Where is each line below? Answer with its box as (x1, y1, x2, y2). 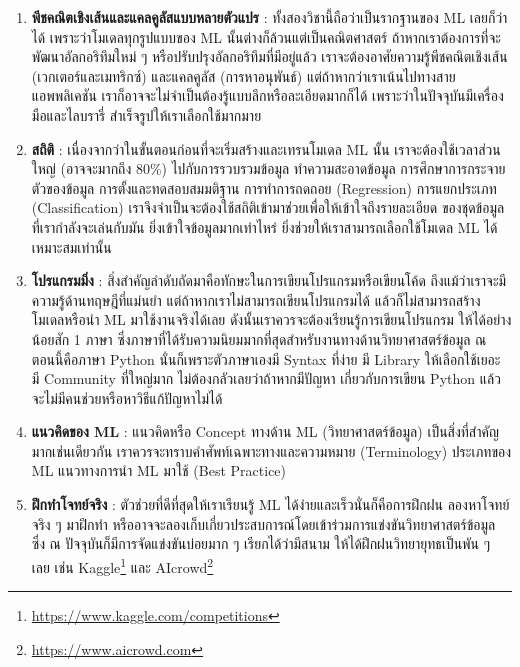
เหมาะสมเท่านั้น (31, 236, 112, 257)
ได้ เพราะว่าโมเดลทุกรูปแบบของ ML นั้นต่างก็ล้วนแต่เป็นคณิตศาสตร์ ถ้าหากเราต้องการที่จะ (31, 26, 501, 47)
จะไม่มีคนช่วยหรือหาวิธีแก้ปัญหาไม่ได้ (31, 387, 223, 408)
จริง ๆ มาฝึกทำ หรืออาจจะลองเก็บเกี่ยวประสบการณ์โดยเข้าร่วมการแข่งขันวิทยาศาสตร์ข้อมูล (31, 513, 496, 534)
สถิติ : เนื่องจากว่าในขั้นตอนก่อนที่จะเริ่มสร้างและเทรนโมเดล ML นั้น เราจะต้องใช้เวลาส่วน (31, 138, 501, 159)
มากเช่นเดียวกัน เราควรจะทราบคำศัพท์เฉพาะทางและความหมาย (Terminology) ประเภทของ (31, 440, 512, 461)
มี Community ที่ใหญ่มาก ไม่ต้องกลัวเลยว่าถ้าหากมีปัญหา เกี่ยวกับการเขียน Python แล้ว (31, 368, 501, 389)
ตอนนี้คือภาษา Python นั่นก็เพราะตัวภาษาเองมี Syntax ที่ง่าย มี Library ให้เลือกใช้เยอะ (31, 348, 501, 369)
